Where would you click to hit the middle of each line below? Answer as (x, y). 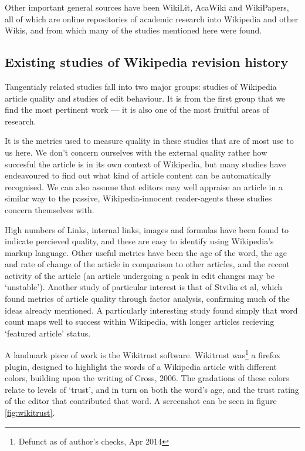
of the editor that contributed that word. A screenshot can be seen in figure (141, 401)
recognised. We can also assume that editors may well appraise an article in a (144, 186)
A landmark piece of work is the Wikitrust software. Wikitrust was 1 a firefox (143, 354)
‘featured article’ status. (48, 333)
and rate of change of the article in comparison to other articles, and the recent (147, 264)
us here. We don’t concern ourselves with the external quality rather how (136, 152)
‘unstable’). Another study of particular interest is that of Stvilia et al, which (144, 287)
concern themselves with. (50, 209)
